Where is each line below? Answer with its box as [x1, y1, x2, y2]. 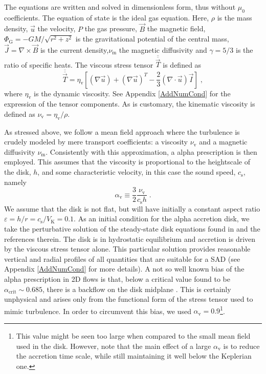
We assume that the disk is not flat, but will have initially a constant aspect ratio [4, 203, 260, 214]
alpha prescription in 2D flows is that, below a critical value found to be [4, 273, 230, 284]
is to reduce [223, 340, 260, 351]
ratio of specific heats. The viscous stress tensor [4, 59, 153, 70]
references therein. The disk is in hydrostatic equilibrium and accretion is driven [4, 233, 256, 244]
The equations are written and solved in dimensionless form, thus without [4, 2, 236, 12]
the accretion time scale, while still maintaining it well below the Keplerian [16, 350, 252, 361]
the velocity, [37, 23, 76, 34]
